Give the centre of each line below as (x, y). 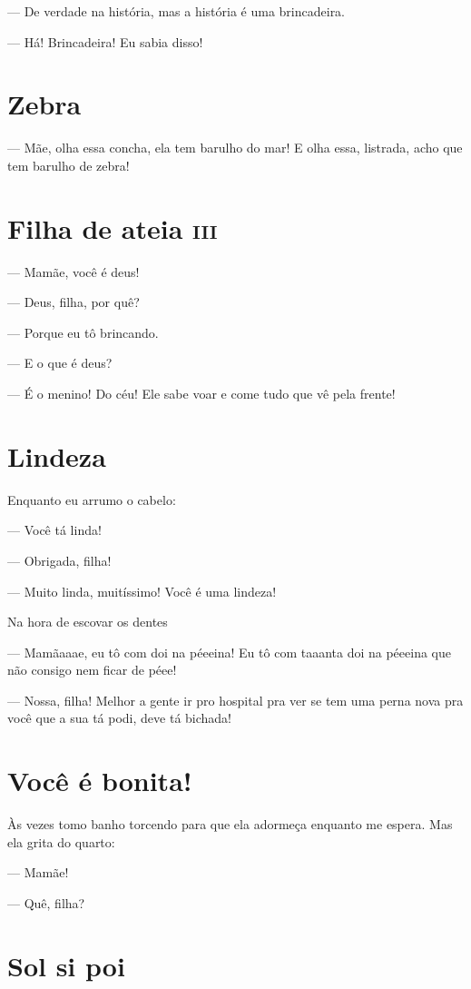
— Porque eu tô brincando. (83, 332)
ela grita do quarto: (61, 841)
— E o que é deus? (60, 363)
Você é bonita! (100, 781)
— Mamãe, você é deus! (74, 271)
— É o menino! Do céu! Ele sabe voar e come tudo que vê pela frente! (201, 393)
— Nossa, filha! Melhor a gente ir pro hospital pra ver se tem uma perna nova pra (235, 700)
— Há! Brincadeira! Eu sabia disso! (105, 41)
